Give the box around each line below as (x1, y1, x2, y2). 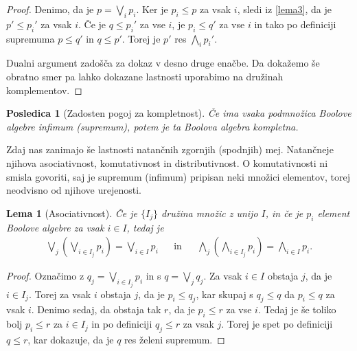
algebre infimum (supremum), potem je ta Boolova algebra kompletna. (6, 119, 299, 133)
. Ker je (136, 2, 168, 16)
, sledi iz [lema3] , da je (237, 2, 332, 16)
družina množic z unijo (161, 205, 258, 220)
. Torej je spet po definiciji (221, 317, 333, 331)
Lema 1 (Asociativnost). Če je (6, 205, 138, 220)
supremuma (6, 31, 55, 45)
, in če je (265, 205, 303, 220)
